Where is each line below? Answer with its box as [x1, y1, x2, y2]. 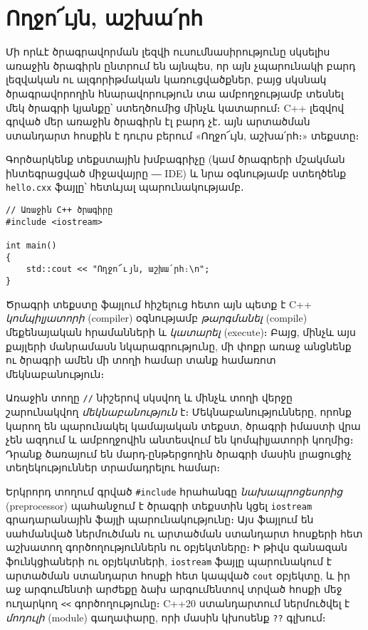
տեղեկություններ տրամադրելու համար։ [6, 460, 221, 475]
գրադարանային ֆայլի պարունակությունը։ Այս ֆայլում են [6, 512, 314, 527]
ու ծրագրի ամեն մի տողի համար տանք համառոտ [6, 352, 276, 367]
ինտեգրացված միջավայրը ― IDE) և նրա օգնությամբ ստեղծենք [6, 165, 347, 180]
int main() [6, 241, 57, 251]
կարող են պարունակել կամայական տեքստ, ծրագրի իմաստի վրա [6, 418, 361, 433]
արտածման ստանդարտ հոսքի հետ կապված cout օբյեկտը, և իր [6, 567, 350, 582]
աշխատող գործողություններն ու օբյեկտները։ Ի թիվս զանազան [6, 540, 347, 555]
